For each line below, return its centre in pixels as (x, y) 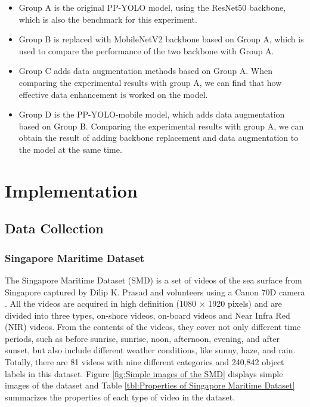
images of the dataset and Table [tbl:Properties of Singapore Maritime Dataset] (150, 385)
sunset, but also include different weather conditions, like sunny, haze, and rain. (150, 350)
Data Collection (54, 228)
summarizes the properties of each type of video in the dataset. (120, 397)
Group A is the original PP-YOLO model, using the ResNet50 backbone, (152, 7)
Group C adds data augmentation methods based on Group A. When (146, 71)
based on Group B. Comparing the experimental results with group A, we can (161, 126)
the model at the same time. (70, 149)
